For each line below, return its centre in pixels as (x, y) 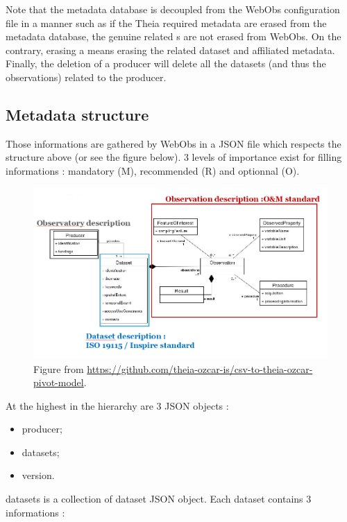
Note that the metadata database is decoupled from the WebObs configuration (173, 9)
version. (38, 475)
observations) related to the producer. (86, 77)
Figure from (59, 368)
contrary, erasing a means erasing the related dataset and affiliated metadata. (170, 50)
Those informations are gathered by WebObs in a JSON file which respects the (173, 143)
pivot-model (59, 382)
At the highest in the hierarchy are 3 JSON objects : (117, 405)
